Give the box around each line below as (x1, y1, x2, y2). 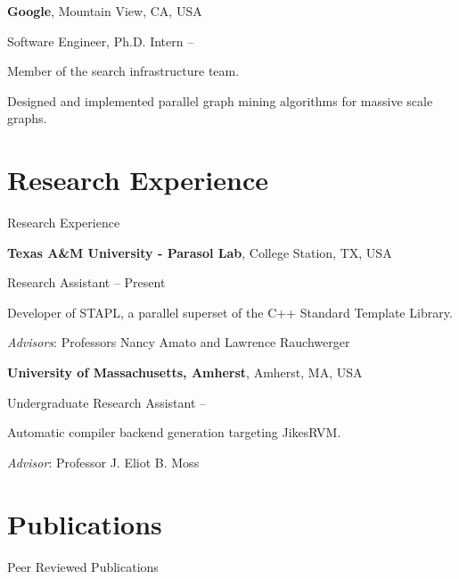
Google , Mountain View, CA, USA (7, 2, 202, 20)
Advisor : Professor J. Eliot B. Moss (7, 452, 200, 471)
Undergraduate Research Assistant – (7, 393, 207, 411)
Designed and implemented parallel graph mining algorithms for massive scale (7, 91, 433, 110)
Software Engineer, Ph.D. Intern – (7, 31, 194, 50)
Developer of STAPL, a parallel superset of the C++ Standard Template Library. (7, 302, 453, 321)
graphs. (7, 109, 47, 128)
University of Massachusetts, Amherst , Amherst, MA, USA (7, 363, 363, 382)
